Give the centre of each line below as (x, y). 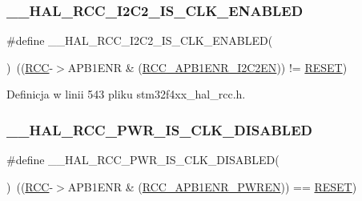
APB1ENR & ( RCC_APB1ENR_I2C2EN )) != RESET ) (207, 67)
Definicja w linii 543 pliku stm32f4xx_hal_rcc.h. (126, 94)
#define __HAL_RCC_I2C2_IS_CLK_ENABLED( (140, 40)
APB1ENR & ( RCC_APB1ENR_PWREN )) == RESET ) (212, 186)
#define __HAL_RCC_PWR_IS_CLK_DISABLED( (143, 160)
